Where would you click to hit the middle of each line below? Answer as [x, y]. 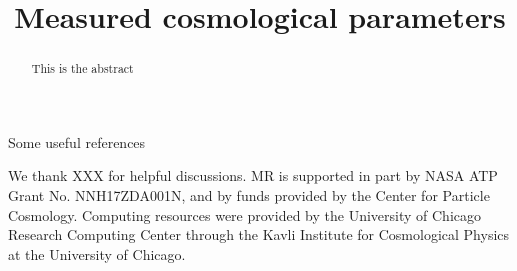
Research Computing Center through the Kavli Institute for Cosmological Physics [259, 234]
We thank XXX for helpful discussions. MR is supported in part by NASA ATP [253, 175]
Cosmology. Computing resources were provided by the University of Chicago [244, 214]
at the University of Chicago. [97, 253]
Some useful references [77, 141]
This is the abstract [82, 68]
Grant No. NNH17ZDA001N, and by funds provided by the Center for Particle [249, 195]
